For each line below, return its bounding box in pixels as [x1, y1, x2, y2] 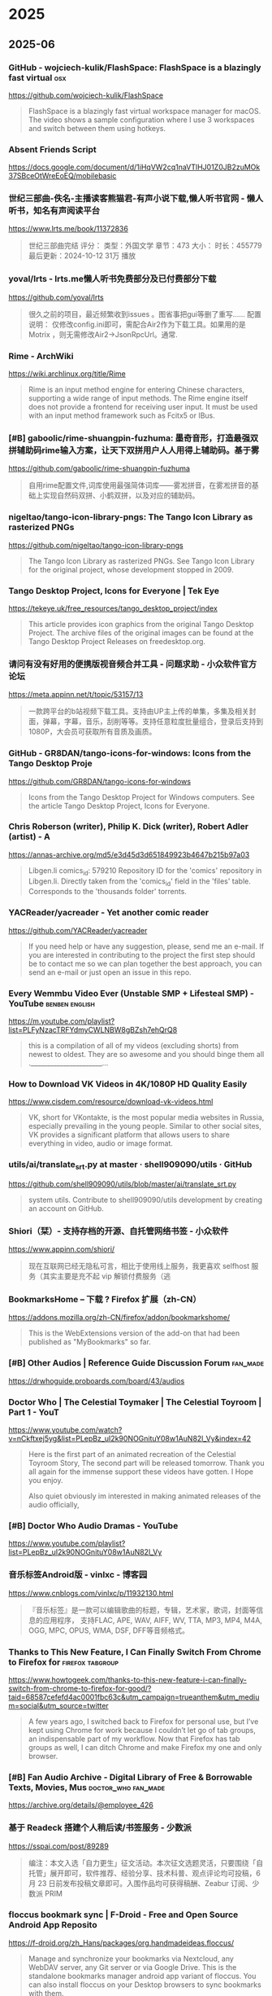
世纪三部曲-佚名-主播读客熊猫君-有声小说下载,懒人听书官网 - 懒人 [8, 193, 264, 204]
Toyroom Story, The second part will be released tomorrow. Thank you [28, 1459, 265, 1468]
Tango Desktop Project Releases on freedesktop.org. [28, 636, 205, 646]
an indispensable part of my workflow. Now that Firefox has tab [28, 1734, 241, 1744]
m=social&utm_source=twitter [8, 1700, 110, 1710]
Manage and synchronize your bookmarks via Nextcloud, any [28, 1954, 234, 1963]
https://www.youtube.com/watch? [8, 1425, 123, 1435]
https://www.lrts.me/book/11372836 [8, 224, 128, 234]
